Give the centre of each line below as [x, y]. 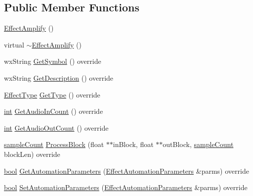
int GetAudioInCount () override [54, 111]
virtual [14, 44]
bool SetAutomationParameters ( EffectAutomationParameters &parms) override [126, 187]
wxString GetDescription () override [59, 77]
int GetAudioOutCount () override [56, 127]
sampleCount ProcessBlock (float [54, 144]
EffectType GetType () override [52, 94]
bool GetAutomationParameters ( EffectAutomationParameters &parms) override [126, 171]
